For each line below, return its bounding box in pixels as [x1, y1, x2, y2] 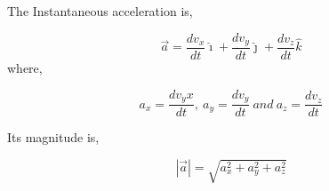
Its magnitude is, [7, 128, 100, 147]
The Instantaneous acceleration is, [7, 2, 193, 20]
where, [7, 59, 43, 77]
